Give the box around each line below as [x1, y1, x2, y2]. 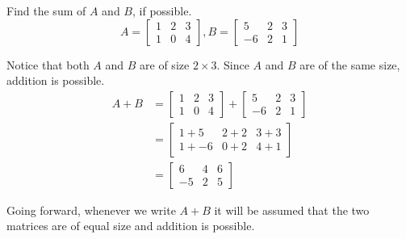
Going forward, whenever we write [6, 201, 176, 218]
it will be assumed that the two [214, 201, 370, 218]
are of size [140, 56, 190, 73]
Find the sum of [6, 2, 86, 19]
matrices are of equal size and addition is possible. [6, 217, 255, 234]
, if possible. [132, 2, 192, 19]
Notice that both [6, 56, 90, 73]
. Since [216, 56, 249, 73]
